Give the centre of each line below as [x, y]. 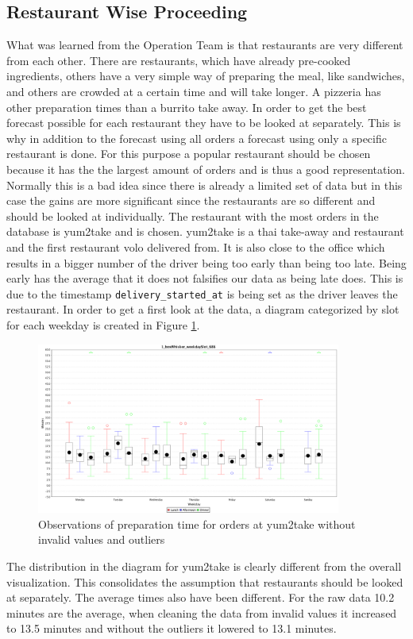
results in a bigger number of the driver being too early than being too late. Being [206, 262]
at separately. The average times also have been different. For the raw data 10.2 [201, 597]
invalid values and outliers [102, 539]
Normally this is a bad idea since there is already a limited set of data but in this [205, 185]
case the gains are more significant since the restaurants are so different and [191, 200]
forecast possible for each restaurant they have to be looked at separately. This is [204, 123]
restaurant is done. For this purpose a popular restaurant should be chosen [189, 154]
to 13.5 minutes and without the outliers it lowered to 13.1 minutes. [172, 628]
